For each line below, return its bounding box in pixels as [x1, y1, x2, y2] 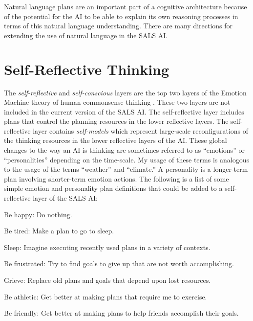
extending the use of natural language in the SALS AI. [4, 30, 168, 40]
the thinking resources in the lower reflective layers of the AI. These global [4, 135, 227, 145]
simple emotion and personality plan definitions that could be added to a [4, 183, 223, 193]
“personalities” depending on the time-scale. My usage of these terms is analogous [4, 154, 249, 164]
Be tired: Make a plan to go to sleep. [4, 226, 114, 236]
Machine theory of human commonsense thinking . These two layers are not [4, 97, 231, 107]
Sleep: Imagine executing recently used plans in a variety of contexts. [4, 242, 211, 252]
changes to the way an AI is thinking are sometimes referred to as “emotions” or [4, 145, 245, 155]
